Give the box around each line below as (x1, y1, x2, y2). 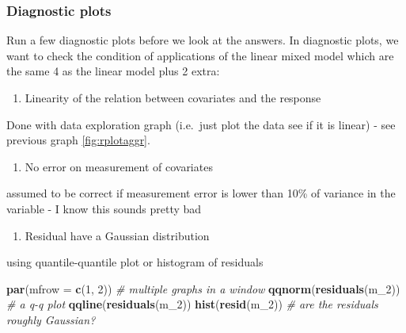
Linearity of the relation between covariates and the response (25, 90, 321, 105)
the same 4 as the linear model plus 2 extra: (6, 63, 220, 79)
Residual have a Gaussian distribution (25, 227, 210, 243)
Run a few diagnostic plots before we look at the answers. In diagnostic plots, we (6, 32, 399, 48)
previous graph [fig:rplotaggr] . (6, 132, 150, 148)
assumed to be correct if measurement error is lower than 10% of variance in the (6, 185, 396, 201)
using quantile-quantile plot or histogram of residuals (6, 254, 264, 270)
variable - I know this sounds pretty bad (6, 200, 202, 216)
